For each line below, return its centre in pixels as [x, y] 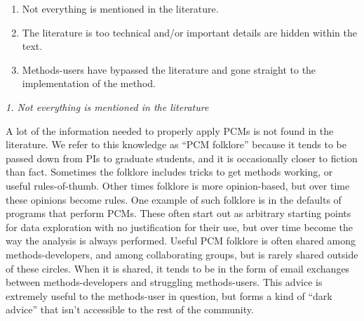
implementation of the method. [89, 83]
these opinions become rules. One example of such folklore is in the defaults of [174, 199]
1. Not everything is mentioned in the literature [107, 106]
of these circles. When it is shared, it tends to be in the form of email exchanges [178, 268]
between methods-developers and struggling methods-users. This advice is [164, 282]
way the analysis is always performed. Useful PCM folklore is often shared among [181, 241]
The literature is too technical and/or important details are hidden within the [189, 32]
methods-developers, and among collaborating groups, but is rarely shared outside [182, 254]
